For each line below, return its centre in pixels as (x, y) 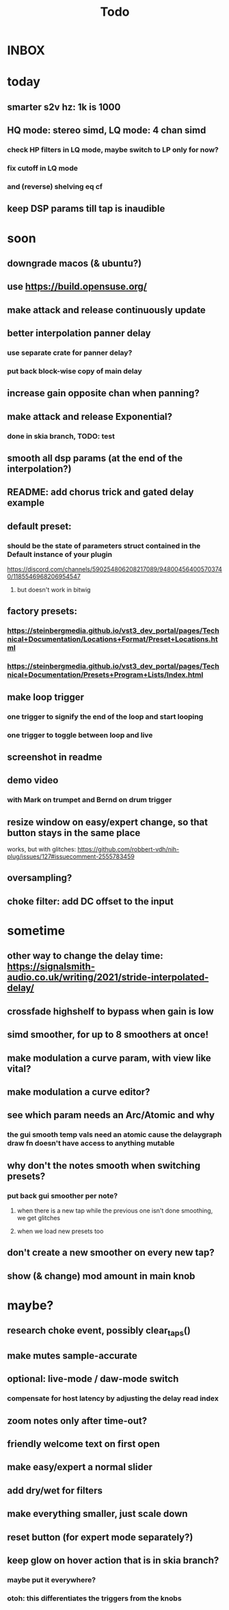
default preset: (39, 526)
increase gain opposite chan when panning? (103, 394)
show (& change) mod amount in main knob (101, 1276)
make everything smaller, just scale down (97, 1514)
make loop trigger (45, 697)
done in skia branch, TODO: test (61, 436)
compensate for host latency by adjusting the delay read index (113, 1398)
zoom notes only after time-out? (77, 1421)
